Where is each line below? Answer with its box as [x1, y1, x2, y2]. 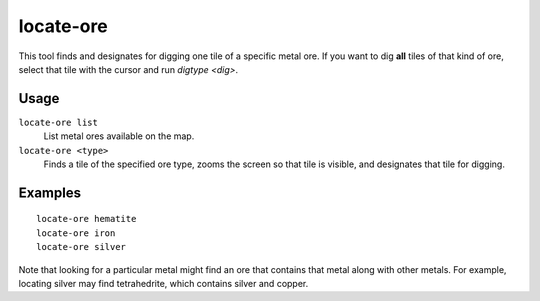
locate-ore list [18, 116, 99, 128]
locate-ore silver [36, 241, 127, 253]
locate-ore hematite [36, 213, 137, 225]
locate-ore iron [36, 227, 116, 239]
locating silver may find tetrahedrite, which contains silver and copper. [18, 277, 309, 289]
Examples [18, 184, 82, 201]
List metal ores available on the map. [43, 130, 195, 142]
